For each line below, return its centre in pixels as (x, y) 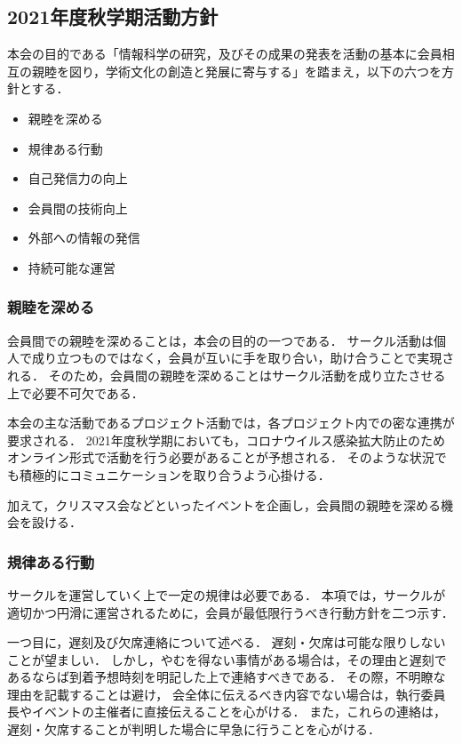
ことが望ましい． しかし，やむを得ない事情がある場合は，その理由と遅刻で (227, 659)
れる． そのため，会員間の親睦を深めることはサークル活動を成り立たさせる (227, 375)
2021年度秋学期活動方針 (113, 16)
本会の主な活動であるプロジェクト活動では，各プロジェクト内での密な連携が (231, 423)
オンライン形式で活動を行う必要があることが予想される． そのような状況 (221, 457)
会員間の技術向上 (78, 208)
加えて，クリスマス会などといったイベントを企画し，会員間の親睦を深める (224, 504)
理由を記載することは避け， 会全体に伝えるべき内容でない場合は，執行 (214, 694)
